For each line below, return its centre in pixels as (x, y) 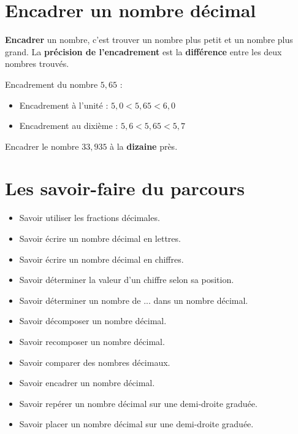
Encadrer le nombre (42, 146)
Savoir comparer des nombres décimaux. (95, 362)
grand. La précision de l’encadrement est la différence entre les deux (143, 51)
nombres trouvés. (37, 64)
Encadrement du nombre (52, 84)
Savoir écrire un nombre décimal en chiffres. (101, 259)
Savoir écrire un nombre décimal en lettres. (100, 238)
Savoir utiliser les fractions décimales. (90, 218)
